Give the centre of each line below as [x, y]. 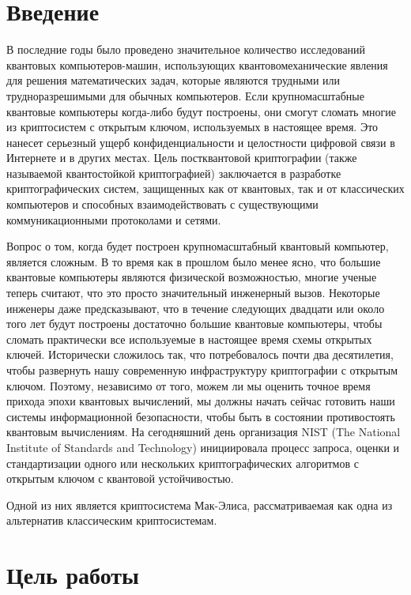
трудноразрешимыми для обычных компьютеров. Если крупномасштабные [185, 95]
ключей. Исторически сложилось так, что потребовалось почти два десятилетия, [200, 354]
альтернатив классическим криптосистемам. [112, 520]
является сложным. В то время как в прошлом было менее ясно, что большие [194, 261]
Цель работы [73, 575]
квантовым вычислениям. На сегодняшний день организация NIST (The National [204, 432]
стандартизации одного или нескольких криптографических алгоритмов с [183, 463]
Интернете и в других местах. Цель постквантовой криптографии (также [182, 158]
